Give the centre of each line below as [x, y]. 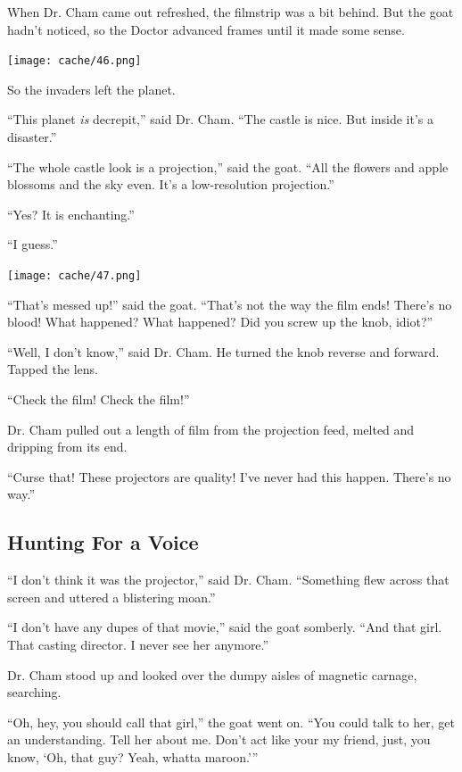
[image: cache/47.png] [74, 276]
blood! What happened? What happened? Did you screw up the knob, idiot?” [220, 322]
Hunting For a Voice [103, 542]
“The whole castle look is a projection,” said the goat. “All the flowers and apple [228, 166]
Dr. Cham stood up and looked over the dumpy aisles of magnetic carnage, [212, 674]
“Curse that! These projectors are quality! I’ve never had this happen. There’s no [229, 476]
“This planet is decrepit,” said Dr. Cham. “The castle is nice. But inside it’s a [220, 119]
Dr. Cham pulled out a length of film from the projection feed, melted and [211, 429]
